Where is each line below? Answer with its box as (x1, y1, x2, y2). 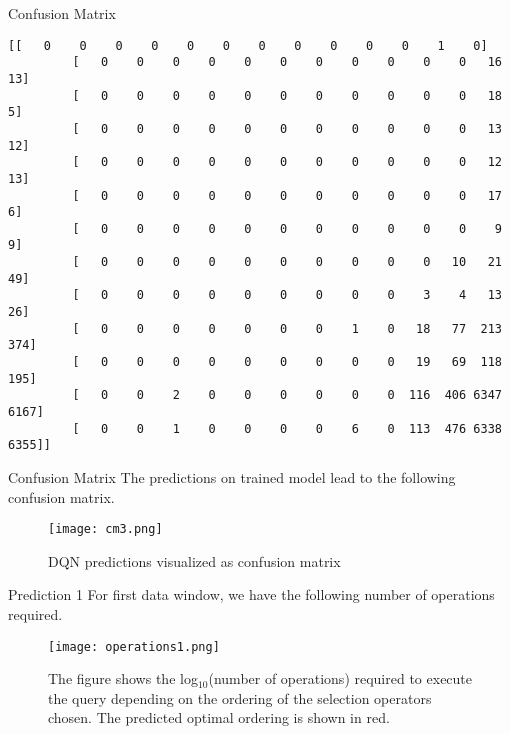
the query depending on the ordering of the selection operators (48, 687, 432, 708)
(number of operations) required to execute (208, 668, 473, 689)
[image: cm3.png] (48, 522, 163, 537)
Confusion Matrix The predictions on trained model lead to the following (8, 467, 456, 487)
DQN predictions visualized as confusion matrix (48, 550, 341, 571)
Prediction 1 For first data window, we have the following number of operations (8, 584, 495, 605)
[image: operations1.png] (48, 639, 220, 654)
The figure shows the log (48, 668, 198, 689)
